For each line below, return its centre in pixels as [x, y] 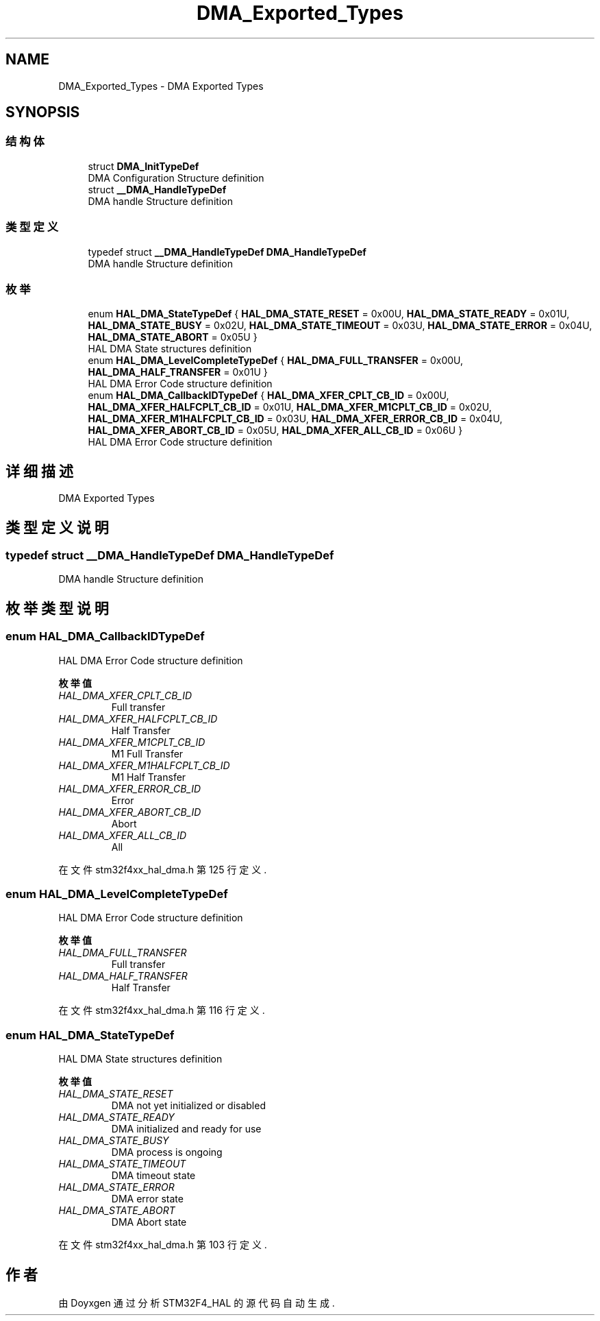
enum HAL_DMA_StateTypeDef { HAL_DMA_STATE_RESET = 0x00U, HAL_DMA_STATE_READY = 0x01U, [329, 314]
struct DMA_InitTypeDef [143, 166]
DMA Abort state [149, 1222]
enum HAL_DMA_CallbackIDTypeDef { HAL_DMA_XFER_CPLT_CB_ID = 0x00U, [268, 396]
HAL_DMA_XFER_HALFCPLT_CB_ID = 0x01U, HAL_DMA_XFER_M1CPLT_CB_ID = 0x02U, [290, 407]
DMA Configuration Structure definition [176, 178]
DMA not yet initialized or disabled [188, 1106]
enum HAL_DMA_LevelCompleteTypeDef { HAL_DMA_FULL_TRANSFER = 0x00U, [276, 361]
